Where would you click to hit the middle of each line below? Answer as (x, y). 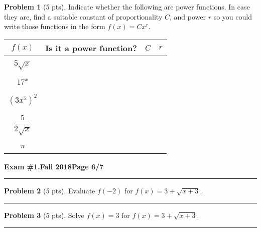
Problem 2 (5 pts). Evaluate (50, 191)
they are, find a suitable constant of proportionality (83, 16)
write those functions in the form (55, 26)
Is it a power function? (91, 48)
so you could (233, 16)
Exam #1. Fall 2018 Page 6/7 (54, 166)
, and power (188, 16)
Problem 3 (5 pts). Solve (44, 215)
